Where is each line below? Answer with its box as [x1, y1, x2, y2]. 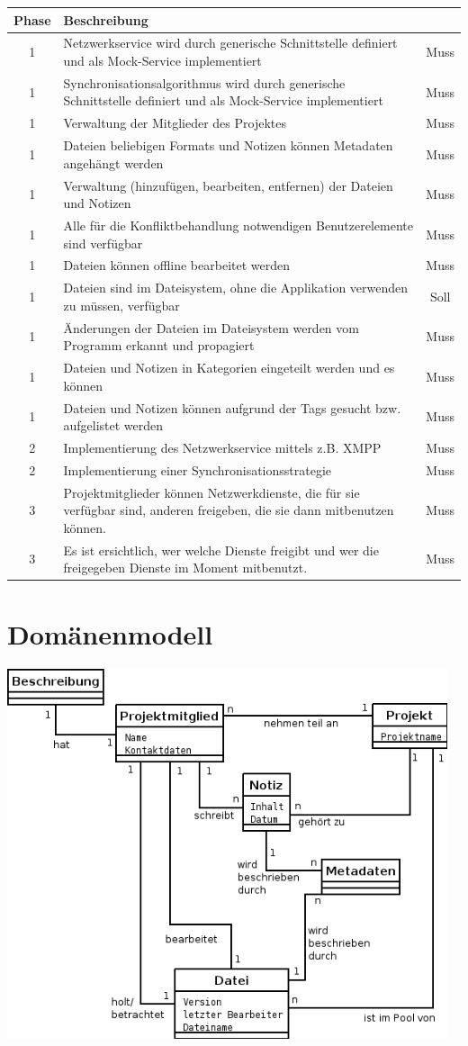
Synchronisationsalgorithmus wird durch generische [63, 73, 346, 92]
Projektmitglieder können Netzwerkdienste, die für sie [63, 482, 360, 501]
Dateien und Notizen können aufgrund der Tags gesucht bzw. [63, 398, 401, 417]
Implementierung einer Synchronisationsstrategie [63, 460, 332, 479]
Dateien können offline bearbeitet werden [63, 256, 291, 275]
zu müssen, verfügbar [63, 295, 180, 314]
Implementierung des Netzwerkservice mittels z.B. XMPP [63, 437, 382, 456]
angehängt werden [63, 153, 164, 172]
